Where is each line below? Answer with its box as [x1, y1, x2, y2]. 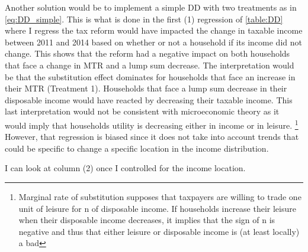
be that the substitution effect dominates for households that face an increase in [5, 70, 296, 83]
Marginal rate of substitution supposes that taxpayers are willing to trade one [18, 190, 301, 202]
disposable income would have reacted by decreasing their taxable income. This [5, 93, 293, 106]
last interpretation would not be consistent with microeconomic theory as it [5, 105, 280, 117]
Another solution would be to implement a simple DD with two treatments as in [5, 1, 297, 13]
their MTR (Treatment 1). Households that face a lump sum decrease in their [5, 82, 287, 94]
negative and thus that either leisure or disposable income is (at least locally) [18, 225, 300, 237]
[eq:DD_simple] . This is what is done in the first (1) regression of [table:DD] [5, 12, 283, 25]
